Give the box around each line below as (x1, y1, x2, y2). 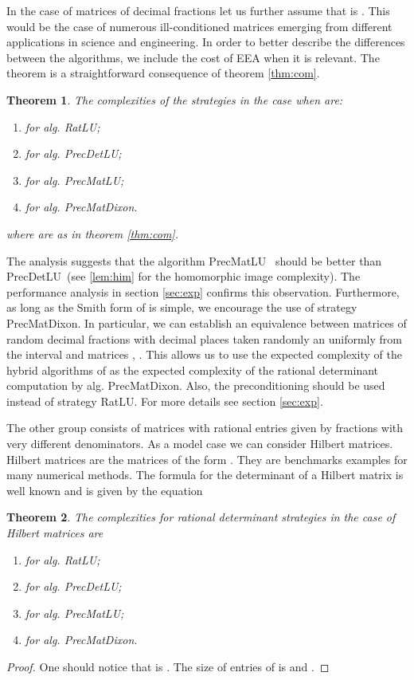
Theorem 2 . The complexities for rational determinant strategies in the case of (6, 509, 396, 525)
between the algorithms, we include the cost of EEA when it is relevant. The (6, 49, 380, 65)
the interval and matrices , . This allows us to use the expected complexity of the (6, 346, 403, 363)
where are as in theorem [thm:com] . (6, 225, 178, 242)
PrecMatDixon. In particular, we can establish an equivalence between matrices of (6, 314, 407, 331)
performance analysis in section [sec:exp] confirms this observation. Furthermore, (6, 283, 400, 300)
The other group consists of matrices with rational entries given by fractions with (6, 419, 404, 436)
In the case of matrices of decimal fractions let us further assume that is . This (6, 2, 390, 18)
